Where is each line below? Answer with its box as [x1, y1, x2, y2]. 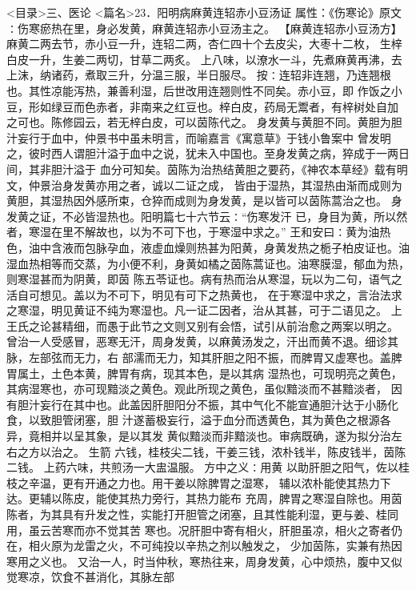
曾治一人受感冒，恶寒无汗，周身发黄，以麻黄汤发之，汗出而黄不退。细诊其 [6, 333, 398, 350]
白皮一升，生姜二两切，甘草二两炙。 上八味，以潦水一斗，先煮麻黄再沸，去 [6, 50, 402, 67]
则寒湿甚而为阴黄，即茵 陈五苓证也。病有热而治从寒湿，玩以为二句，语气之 [6, 271, 402, 287]
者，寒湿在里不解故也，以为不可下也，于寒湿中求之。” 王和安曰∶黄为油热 [6, 223, 391, 240]
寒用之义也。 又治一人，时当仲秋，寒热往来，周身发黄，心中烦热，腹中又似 [6, 552, 402, 569]
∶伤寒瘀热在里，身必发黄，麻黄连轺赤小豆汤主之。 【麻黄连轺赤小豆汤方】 [6, 19, 402, 36]
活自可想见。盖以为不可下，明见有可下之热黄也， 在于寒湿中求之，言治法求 [6, 286, 402, 303]
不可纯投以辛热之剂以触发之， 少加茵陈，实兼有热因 [129, 537, 402, 554]
